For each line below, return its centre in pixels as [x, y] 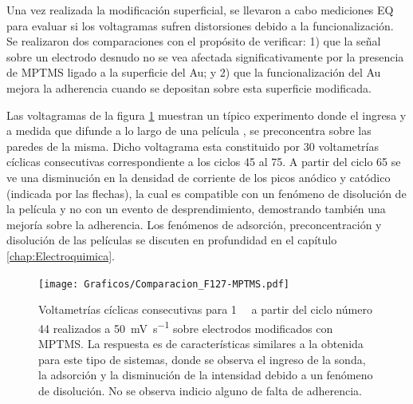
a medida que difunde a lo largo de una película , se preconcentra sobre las [189, 131]
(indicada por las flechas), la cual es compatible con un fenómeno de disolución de [206, 193]
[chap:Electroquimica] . [61, 255]
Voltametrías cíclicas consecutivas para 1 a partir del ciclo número [205, 309]
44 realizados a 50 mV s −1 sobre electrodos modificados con [186, 327]
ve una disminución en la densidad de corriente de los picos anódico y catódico [199, 177]
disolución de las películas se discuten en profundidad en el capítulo [172, 240]
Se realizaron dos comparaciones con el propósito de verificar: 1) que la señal [194, 41]
